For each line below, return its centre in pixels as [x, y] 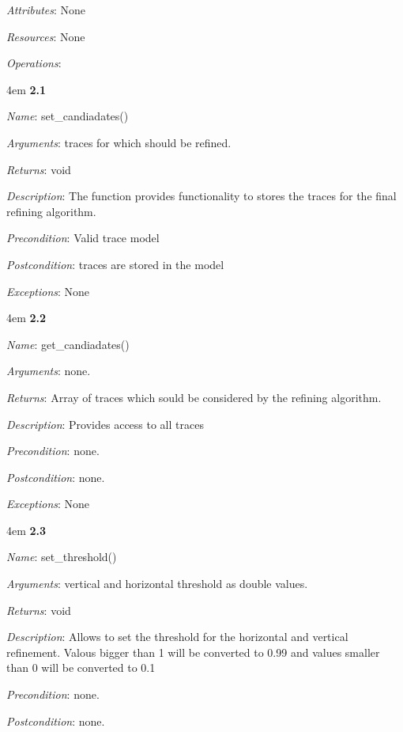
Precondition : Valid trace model [83, 238]
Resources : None [46, 36]
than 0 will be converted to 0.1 [81, 668]
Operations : [34, 63]
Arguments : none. [49, 371]
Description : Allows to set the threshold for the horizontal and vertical [177, 637]
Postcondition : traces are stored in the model [115, 264]
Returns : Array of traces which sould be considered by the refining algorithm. [194, 397]
